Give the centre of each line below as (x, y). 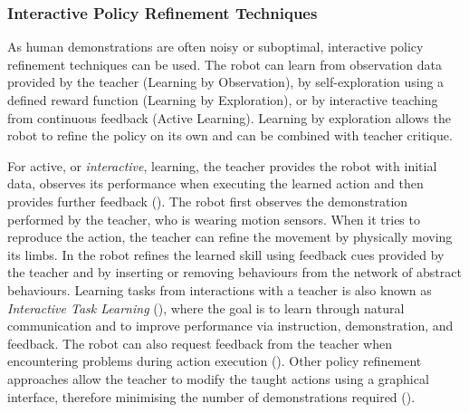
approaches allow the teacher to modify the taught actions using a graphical (218, 378)
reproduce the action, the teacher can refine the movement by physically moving (230, 237)
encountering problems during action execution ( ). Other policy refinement (215, 361)
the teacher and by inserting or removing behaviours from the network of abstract (234, 272)
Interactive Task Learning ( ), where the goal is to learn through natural (206, 307)
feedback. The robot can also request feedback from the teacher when (200, 343)
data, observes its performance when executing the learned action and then (215, 183)
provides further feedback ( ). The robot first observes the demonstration (208, 201)
